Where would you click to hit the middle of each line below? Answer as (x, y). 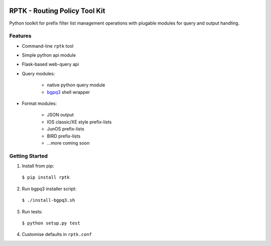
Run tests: (32, 211)
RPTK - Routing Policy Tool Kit (57, 11)
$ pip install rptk (46, 177)
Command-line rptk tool (48, 46)
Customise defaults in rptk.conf (57, 234)
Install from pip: (38, 166)
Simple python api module (49, 55)
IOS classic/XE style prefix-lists (79, 122)
